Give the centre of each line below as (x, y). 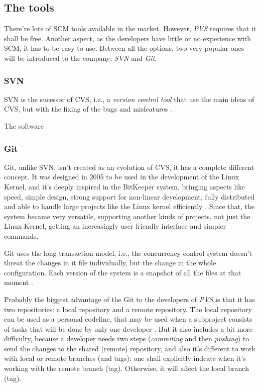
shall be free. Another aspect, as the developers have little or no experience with (128, 38)
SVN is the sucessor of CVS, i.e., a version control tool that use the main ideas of (129, 99)
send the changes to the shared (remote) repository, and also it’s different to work (130, 348)
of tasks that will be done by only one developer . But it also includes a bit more (128, 328)
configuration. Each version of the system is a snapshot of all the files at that (123, 272)
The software (24, 125)
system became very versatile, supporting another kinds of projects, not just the (127, 216)
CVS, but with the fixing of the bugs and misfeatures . (88, 109)
